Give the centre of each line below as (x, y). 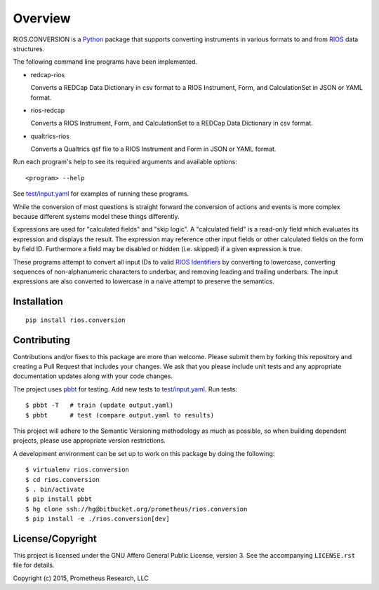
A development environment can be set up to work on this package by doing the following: (144, 453)
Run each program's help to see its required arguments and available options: (125, 162)
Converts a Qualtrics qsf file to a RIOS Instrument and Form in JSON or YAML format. (153, 149)
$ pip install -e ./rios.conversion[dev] (98, 519)
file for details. (34, 565)
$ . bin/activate (55, 489)
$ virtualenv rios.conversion (78, 470)
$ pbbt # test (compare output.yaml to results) (120, 415)
